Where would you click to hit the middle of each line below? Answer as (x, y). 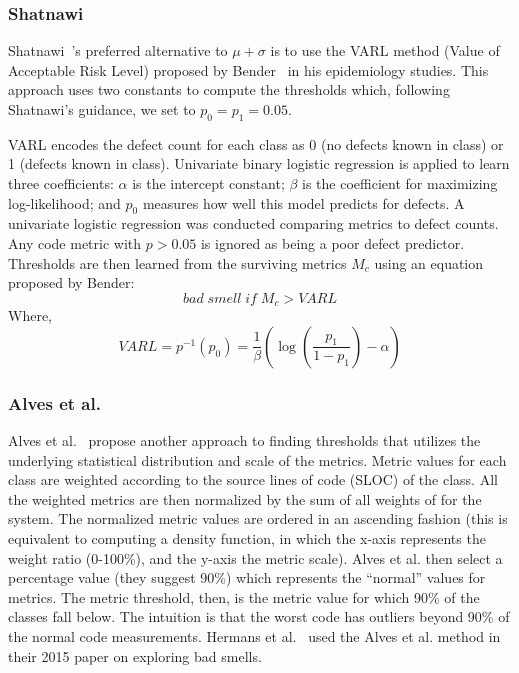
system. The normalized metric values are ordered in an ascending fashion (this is (258, 518)
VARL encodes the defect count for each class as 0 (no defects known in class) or (256, 143)
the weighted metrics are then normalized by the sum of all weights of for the (245, 498)
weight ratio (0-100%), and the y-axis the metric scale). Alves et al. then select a (255, 557)
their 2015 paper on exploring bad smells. (135, 655)
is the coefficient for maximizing (400, 182)
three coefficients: (61, 182)
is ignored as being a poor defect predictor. (332, 242)
